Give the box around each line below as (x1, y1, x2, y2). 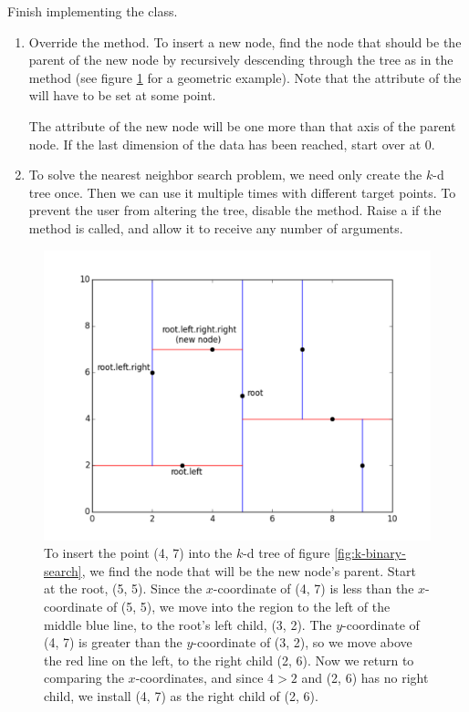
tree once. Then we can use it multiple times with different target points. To (28, 182, 456, 201)
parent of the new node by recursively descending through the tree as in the (28, 50, 453, 69)
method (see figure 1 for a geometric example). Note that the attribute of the (28, 67, 462, 87)
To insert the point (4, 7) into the (44, 543, 233, 562)
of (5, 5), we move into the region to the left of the (106, 596, 391, 615)
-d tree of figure (243, 543, 330, 562)
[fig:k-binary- (334, 543, 406, 562)
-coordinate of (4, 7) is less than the (213, 579, 414, 598)
